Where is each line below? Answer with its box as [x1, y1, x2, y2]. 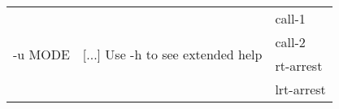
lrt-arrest [275, 80, 326, 98]
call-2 [275, 33, 306, 51]
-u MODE [13, 44, 70, 63]
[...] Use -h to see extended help [82, 44, 263, 63]
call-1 [275, 9, 306, 28]
